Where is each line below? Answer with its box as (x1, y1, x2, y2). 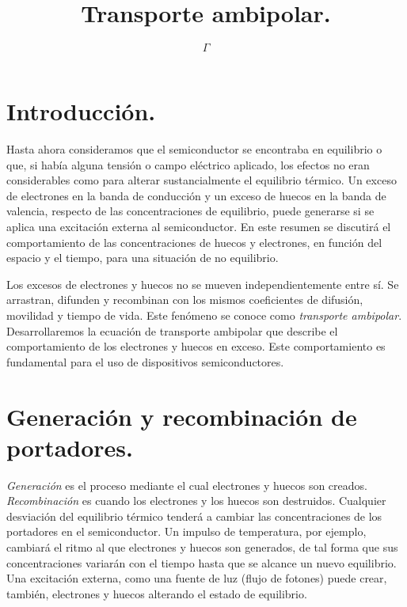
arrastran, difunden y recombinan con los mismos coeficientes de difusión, (6, 291, 363, 308)
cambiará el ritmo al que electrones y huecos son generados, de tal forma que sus (6, 539, 398, 556)
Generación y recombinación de (6, 400, 357, 432)
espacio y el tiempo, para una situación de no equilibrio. (6, 249, 279, 266)
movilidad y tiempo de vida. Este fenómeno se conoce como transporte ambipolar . (6, 307, 402, 323)
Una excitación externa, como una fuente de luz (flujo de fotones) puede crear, (6, 570, 387, 586)
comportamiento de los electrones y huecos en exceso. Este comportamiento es (6, 338, 386, 355)
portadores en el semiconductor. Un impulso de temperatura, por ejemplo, (6, 523, 367, 540)
